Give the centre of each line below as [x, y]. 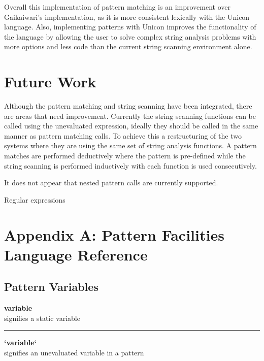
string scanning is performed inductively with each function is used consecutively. [130, 165]
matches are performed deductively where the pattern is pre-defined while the [125, 156]
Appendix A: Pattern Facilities [114, 234]
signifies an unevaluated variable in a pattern [74, 352]
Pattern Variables [51, 287]
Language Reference [76, 254]
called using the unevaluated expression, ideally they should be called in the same [131, 126]
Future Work [50, 81]
